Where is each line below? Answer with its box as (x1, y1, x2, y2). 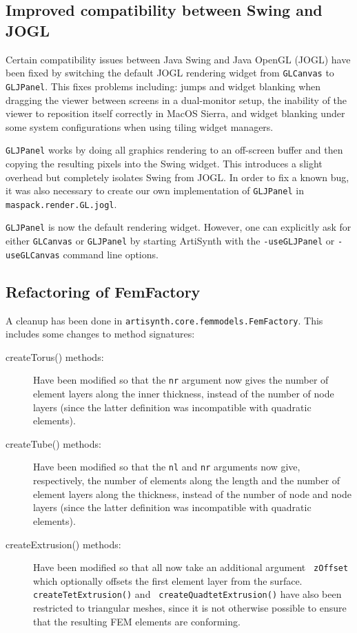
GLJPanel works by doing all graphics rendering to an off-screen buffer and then (6, 143, 343, 157)
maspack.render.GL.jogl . (6, 196, 117, 211)
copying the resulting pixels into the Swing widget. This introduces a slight (6, 156, 323, 170)
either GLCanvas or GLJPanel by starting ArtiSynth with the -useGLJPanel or (6, 234, 335, 248)
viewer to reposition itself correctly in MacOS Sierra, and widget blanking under (6, 106, 345, 121)
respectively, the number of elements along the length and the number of (33, 473, 340, 488)
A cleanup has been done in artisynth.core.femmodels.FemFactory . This (6, 313, 323, 327)
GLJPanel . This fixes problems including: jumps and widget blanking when (6, 79, 321, 93)
